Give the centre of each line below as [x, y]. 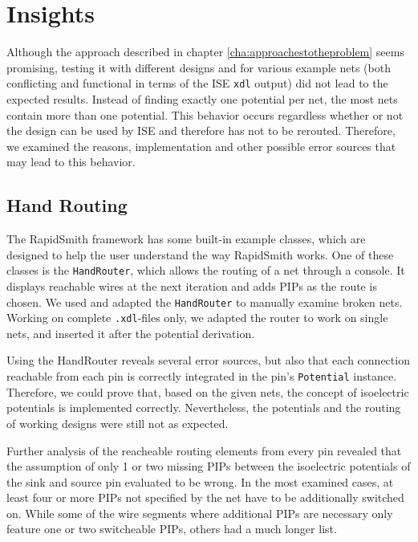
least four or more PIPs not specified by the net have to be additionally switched [205, 497]
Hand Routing [67, 205]
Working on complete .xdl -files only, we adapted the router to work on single [197, 318]
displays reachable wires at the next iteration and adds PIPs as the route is [192, 285]
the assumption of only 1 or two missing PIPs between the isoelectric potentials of [209, 466]
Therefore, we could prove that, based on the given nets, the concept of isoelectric [208, 391]
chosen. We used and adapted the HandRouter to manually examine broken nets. [205, 302]
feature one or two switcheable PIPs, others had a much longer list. [172, 529]
